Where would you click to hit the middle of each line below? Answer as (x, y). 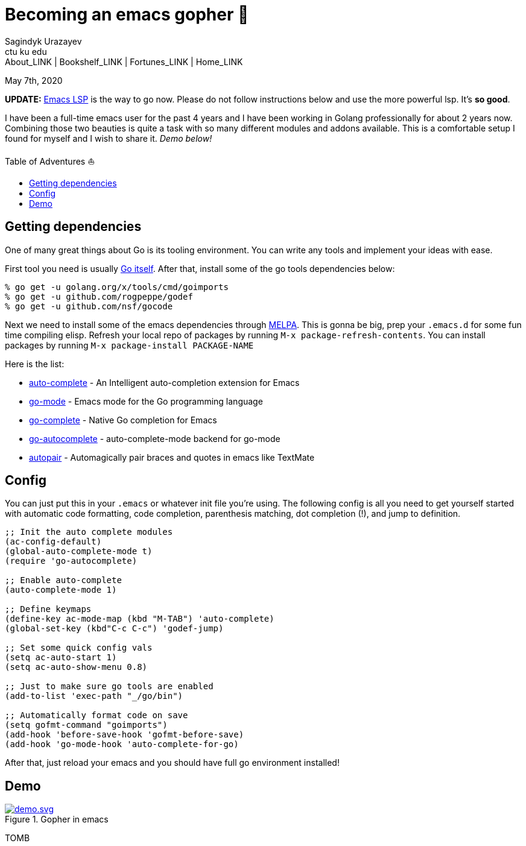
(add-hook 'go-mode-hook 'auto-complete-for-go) (122, 744)
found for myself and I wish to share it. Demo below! (109, 138)
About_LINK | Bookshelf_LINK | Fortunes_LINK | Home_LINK (124, 62)
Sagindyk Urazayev (43, 41)
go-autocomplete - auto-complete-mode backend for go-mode (155, 438)
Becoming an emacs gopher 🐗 (127, 14)
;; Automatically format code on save (97, 715)
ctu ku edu (26, 51)
